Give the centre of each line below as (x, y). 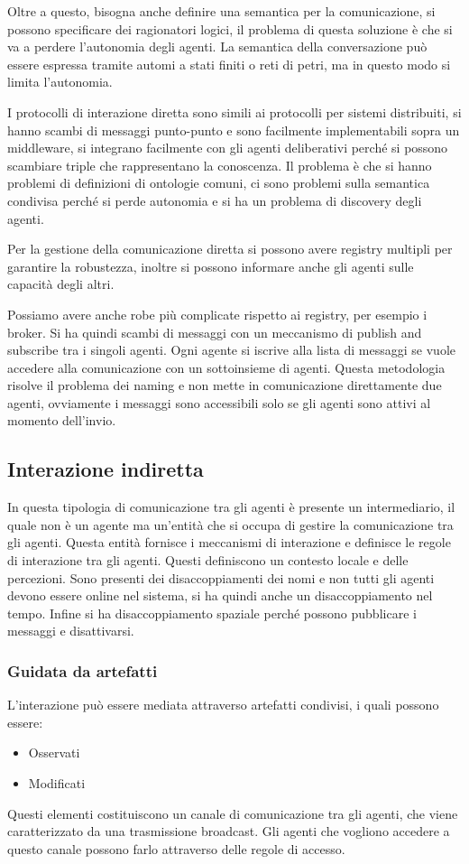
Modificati (57, 783)
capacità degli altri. (61, 284)
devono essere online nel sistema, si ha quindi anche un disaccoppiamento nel (220, 595)
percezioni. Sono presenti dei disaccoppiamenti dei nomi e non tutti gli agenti (221, 577)
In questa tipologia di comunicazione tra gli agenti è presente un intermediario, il (231, 507)
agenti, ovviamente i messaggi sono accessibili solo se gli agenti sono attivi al (219, 402)
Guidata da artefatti (83, 670)
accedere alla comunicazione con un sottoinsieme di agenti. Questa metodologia (226, 367)
